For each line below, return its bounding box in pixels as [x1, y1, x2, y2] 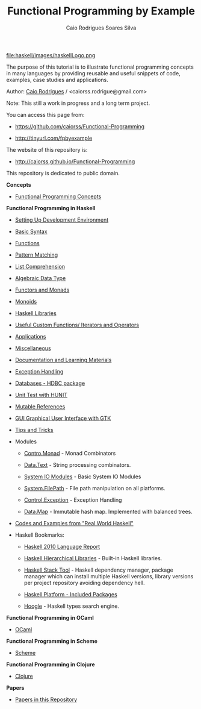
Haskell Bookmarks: [14, 531, 65, 539]
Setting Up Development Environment [14, 216, 109, 223]
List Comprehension [14, 263, 65, 270]
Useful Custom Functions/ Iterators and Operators [14, 321, 140, 328]
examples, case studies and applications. [6, 76, 108, 83]
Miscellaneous [14, 345, 51, 352]
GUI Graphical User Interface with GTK [14, 414, 111, 422]
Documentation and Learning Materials [14, 356, 112, 363]
